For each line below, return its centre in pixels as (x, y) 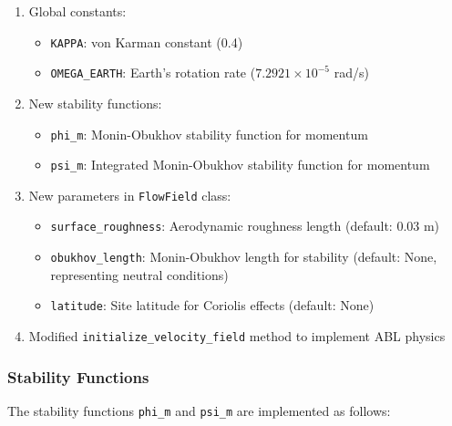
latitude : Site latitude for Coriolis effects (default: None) (212, 305)
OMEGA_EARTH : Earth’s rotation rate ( (153, 73)
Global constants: (77, 11)
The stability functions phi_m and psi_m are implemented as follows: (199, 410)
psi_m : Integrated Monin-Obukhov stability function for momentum (240, 165)
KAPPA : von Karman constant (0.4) (147, 42)
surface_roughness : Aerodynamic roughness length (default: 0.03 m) (245, 226)
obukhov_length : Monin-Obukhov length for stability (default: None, (244, 257)
